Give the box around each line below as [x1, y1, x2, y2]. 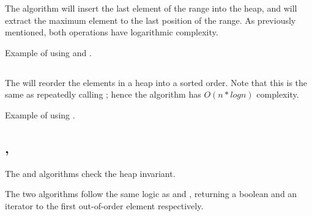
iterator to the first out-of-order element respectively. [5, 199, 204, 212]
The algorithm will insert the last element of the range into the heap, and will [5, 2, 297, 14]
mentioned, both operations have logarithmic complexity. [5, 26, 218, 38]
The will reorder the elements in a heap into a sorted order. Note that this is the [5, 76, 308, 88]
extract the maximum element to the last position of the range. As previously [5, 13, 296, 26]
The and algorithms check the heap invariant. [5, 167, 176, 179]
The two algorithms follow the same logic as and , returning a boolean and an [5, 187, 297, 200]
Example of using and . [5, 46, 92, 59]
